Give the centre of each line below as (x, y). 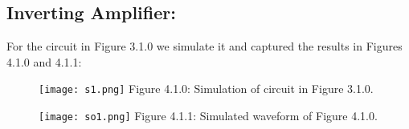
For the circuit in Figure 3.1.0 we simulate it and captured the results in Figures (204, 46)
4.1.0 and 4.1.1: (44, 61)
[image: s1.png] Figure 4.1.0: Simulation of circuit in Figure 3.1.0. (206, 89)
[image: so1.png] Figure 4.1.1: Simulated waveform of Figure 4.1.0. (208, 116)
